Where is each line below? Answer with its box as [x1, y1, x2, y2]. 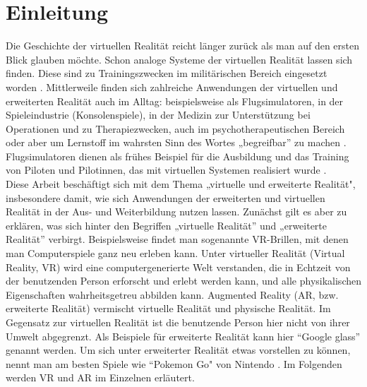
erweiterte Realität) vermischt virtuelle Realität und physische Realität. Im [6, 301, 331, 316]
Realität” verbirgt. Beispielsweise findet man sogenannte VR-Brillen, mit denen [6, 232, 349, 246]
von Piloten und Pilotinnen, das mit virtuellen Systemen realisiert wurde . [6, 162, 327, 177]
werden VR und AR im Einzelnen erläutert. [6, 370, 195, 385]
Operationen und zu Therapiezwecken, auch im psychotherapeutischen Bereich [6, 121, 345, 136]
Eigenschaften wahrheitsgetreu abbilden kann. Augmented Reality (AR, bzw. [6, 287, 339, 302]
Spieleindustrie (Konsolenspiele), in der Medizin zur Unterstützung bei [6, 107, 311, 122]
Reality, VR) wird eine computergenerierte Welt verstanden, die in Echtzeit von [6, 259, 351, 274]
